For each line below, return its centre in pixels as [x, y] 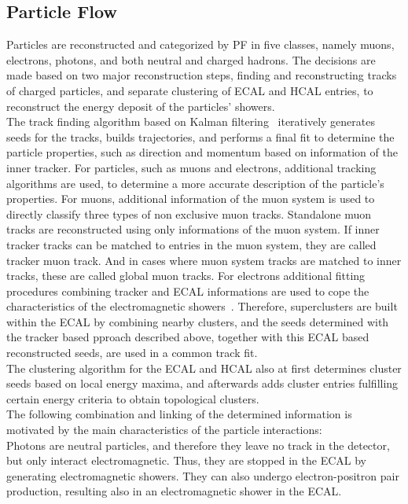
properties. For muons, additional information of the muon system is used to [191, 199]
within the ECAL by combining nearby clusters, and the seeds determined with [198, 321]
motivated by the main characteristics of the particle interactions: [164, 430]
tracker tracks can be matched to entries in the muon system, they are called [191, 244]
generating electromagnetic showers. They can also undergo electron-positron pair [203, 475]
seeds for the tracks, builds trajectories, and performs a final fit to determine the [200, 136]
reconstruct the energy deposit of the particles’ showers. [141, 106]
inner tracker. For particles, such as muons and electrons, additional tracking [191, 167]
